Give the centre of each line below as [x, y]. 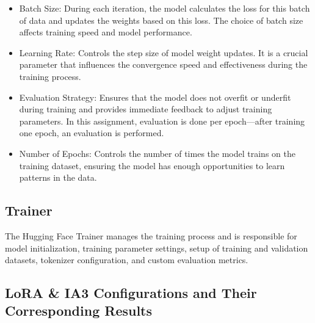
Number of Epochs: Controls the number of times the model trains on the [157, 153]
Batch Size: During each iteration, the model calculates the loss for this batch [165, 8]
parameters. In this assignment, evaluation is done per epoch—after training [162, 121]
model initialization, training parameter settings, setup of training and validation [157, 248]
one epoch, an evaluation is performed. [92, 133]
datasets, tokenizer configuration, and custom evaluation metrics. [127, 260]
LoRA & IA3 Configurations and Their [131, 293]
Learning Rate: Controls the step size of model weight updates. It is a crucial [164, 52]
